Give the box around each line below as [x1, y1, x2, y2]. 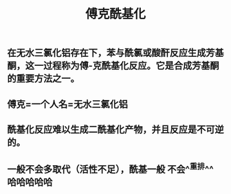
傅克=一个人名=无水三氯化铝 [7, 98, 129, 110]
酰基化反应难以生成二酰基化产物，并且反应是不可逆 [7, 123, 224, 135]
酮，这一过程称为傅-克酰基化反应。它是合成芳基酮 [7, 60, 219, 72]
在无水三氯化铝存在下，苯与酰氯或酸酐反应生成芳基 [7, 47, 224, 59]
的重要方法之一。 [7, 73, 80, 84]
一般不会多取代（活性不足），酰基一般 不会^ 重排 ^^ [7, 162, 214, 175]
